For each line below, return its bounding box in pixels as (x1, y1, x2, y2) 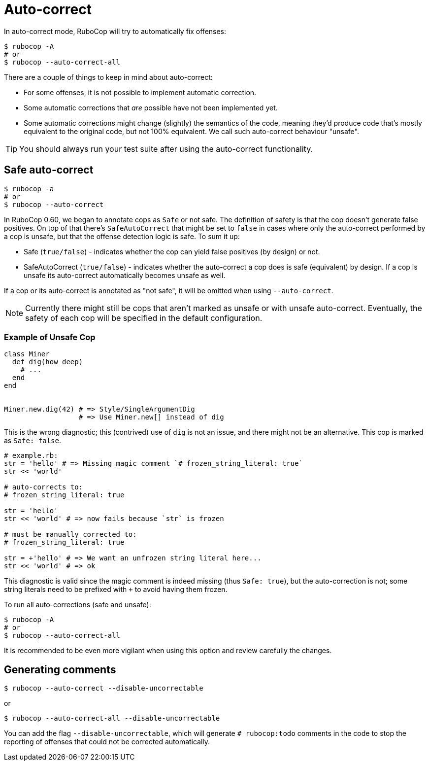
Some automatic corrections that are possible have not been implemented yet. (24, 103, 278, 112)
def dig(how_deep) (12, 358, 83, 366)
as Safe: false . (4, 436, 61, 445)
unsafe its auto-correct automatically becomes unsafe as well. (24, 271, 226, 279)
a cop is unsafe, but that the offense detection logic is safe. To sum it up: (4, 232, 240, 241)
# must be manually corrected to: (4, 530, 137, 539)
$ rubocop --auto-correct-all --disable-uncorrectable (4, 714, 220, 723)
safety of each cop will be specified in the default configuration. (25, 313, 263, 323)
